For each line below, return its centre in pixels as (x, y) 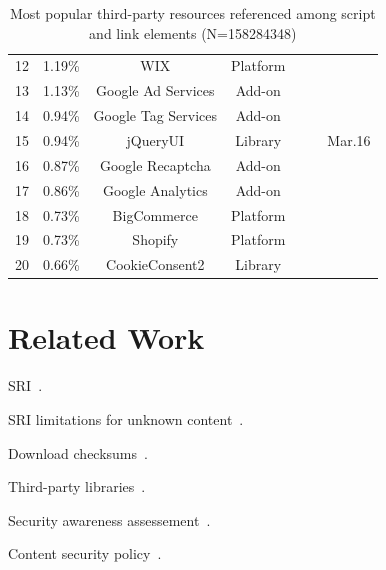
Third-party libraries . (77, 486)
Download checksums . (78, 452)
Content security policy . (85, 553)
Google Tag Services (155, 115)
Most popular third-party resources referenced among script (192, 13)
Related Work (106, 337)
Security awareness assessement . (109, 519)
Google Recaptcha (155, 164)
